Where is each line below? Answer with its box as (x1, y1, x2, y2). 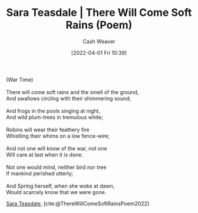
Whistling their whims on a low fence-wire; (6, 132, 110, 139)
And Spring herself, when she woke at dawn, (6, 182, 115, 189)
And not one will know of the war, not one (6, 145, 107, 152)
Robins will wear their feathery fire (6, 126, 90, 133)
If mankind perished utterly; (6, 169, 74, 177)
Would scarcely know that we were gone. (6, 188, 107, 195)
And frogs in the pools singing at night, (6, 107, 100, 114)
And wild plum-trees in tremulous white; (6, 114, 103, 121)
